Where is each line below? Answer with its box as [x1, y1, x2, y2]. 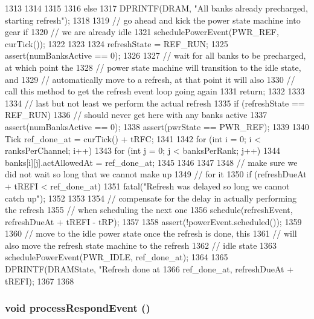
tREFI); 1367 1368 [5, 274, 74, 287]
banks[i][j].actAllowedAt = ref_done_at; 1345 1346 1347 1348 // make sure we [5, 156, 298, 168]
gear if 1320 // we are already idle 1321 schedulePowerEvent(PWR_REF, [5, 25, 279, 38]
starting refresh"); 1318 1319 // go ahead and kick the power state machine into [5, 13, 301, 26]
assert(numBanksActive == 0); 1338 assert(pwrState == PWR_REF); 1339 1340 [5, 120, 309, 133]
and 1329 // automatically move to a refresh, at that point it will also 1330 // [5, 73, 295, 85]
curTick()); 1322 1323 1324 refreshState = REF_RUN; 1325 [5, 37, 228, 50]
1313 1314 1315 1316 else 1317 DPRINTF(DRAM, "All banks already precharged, [5, 2, 308, 14]
